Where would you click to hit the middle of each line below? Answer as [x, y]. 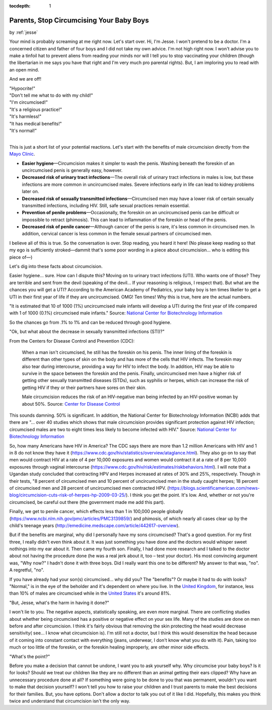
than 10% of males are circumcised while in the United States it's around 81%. [90, 593]
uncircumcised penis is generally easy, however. [72, 170]
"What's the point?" [30, 656]
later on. [30, 191]
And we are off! [25, 79]
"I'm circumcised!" [28, 102]
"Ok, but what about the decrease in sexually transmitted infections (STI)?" [87, 332]
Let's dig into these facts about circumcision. [56, 267]
